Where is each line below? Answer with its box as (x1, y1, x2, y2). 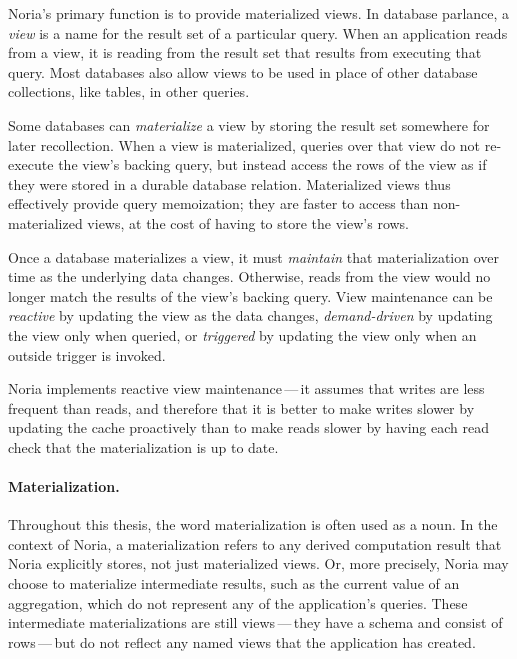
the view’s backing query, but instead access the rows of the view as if (58, 154, 487, 175)
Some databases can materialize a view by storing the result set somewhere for (8, 114, 490, 135)
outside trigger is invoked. (8, 344, 166, 365)
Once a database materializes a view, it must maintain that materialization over (8, 246, 500, 267)
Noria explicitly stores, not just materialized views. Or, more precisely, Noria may (8, 553, 509, 574)
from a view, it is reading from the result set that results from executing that (8, 42, 482, 63)
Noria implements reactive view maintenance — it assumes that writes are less (8, 378, 485, 399)
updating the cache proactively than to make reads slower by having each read (8, 417, 489, 438)
